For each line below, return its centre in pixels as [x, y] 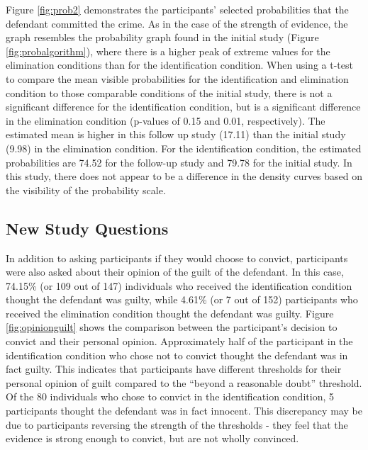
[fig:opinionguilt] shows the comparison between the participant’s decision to [172, 327]
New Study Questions [87, 228]
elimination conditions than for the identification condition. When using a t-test [179, 65]
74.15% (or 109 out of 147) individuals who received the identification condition [179, 285]
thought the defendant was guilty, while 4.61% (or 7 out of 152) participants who [182, 299]
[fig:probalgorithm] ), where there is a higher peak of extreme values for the [168, 51]
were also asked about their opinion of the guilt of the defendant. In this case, [175, 272]
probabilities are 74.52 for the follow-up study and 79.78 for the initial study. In [179, 162]
